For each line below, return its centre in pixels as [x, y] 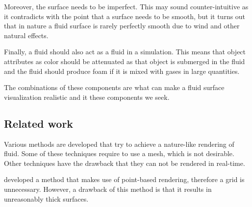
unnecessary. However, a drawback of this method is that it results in [108, 189]
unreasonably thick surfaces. [46, 198]
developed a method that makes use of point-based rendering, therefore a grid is [124, 179]
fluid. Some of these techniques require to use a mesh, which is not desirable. [119, 153]
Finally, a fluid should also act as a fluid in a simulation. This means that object [125, 52]
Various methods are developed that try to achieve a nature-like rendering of [119, 144]
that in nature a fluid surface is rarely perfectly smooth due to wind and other [122, 26]
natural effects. [26, 35]
